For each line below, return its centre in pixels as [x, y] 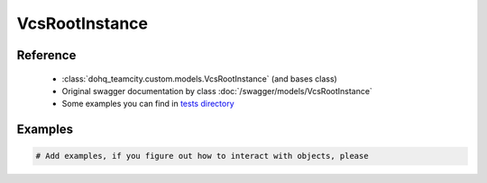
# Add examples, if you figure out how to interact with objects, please [202, 156]
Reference [46, 55]
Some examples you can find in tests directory [148, 104]
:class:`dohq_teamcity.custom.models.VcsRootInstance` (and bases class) [199, 78]
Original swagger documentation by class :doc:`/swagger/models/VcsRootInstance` [217, 91]
